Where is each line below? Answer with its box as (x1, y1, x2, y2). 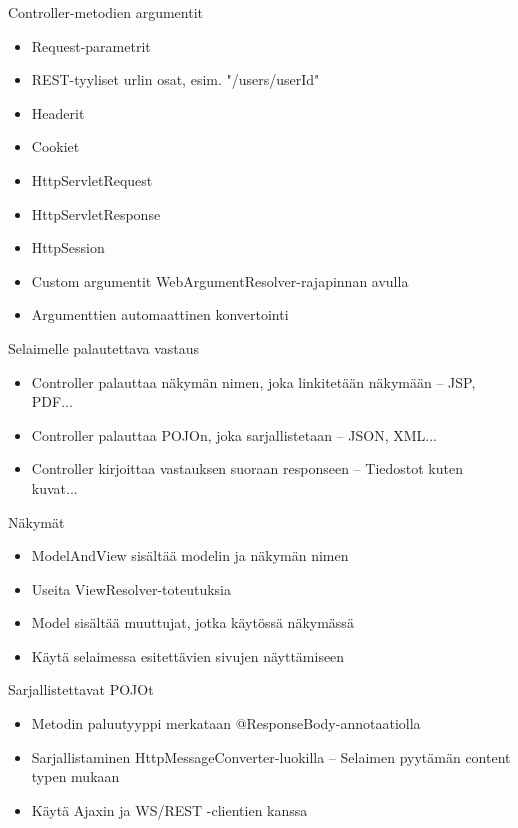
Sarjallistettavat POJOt (8, 679, 154, 700)
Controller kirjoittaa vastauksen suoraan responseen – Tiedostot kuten (31, 458, 463, 479)
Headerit (31, 102, 85, 123)
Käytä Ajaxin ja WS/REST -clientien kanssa (31, 799, 308, 820)
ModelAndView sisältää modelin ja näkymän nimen (31, 545, 349, 566)
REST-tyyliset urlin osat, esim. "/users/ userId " (31, 69, 320, 90)
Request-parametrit (31, 35, 151, 56)
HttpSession (31, 237, 105, 258)
